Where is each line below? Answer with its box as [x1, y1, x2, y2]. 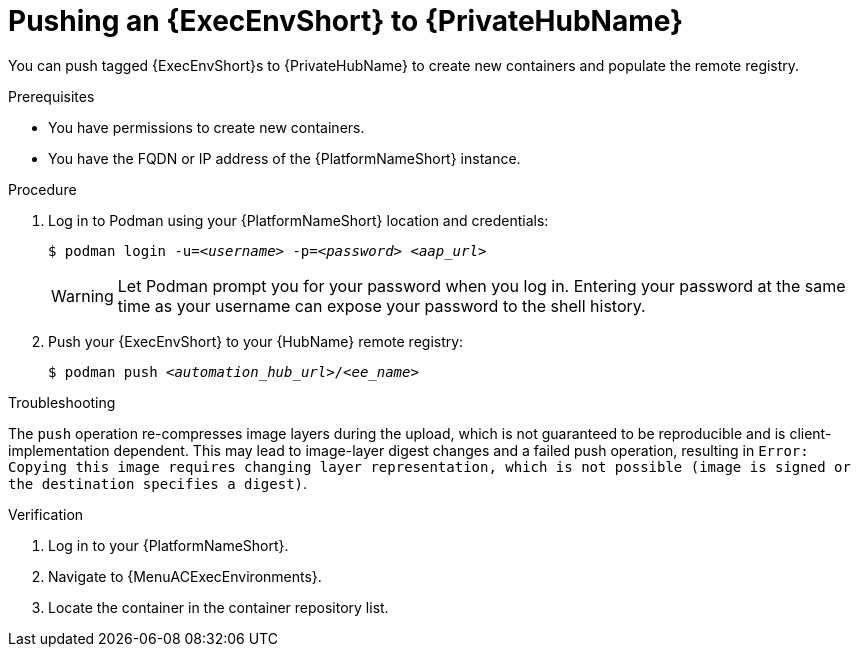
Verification [8, 505, 84, 523]
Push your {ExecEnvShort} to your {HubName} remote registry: [48, 332, 464, 350]
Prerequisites [8, 87, 95, 105]
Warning [51, 285, 114, 306]
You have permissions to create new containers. [48, 118, 365, 136]
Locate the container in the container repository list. [48, 598, 389, 616]
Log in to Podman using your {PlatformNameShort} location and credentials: [48, 211, 549, 229]
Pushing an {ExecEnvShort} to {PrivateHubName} [8, 4, 684, 38]
